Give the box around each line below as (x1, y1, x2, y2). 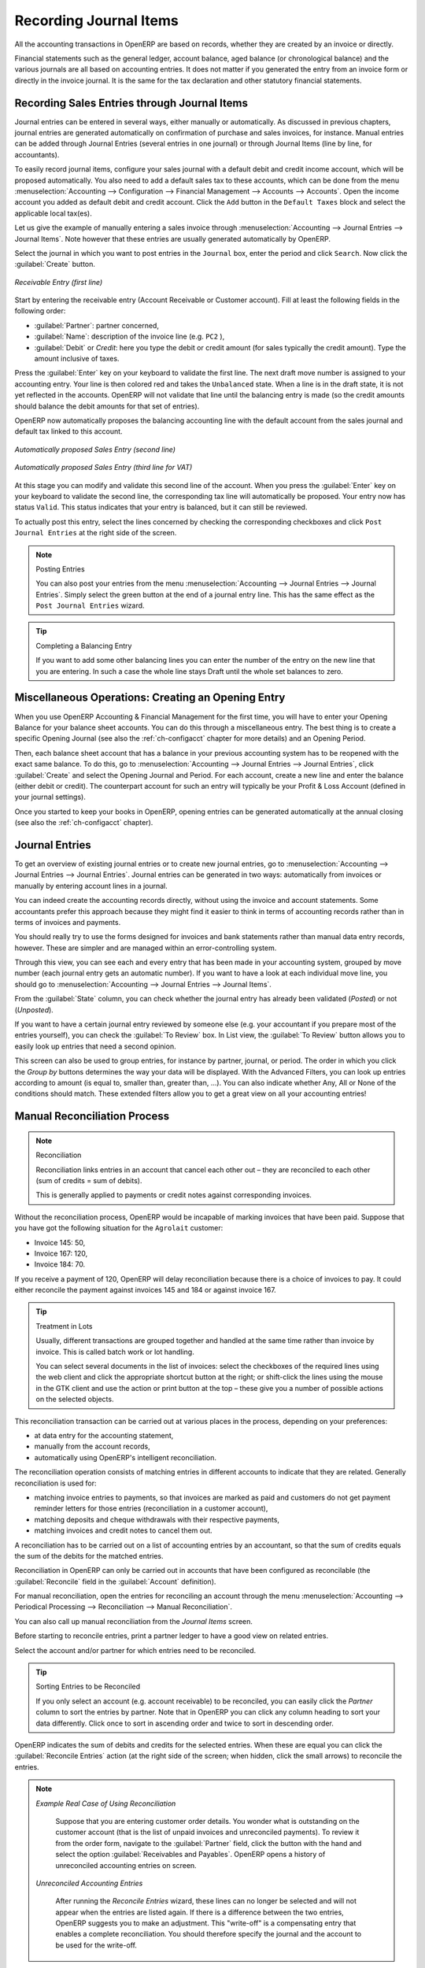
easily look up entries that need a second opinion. (14, 1041, 176, 1051)
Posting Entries (35, 564, 86, 574)
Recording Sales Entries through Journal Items (14, 96, 248, 109)
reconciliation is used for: (14, 1478, 97, 1488)
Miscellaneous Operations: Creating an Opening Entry (14, 691, 286, 705)
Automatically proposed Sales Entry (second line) (14, 445, 176, 454)
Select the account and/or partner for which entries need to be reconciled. (14, 1645, 257, 1655)
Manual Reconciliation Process (14, 1110, 169, 1123)
